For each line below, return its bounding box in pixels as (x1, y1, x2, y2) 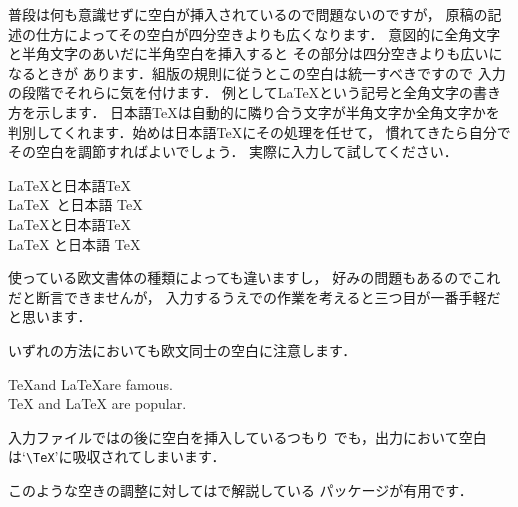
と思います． (8, 306, 92, 327)
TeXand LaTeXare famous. (8, 373, 173, 394)
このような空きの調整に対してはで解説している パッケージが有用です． (8, 479, 473, 500)
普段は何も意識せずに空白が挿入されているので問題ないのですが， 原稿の (8, 4, 488, 24)
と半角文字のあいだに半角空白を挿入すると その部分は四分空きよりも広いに (8, 43, 503, 64)
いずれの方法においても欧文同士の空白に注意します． (8, 339, 357, 360)
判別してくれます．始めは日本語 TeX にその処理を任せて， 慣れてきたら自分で (8, 121, 511, 142)
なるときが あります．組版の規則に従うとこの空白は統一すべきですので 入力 (8, 62, 506, 83)
